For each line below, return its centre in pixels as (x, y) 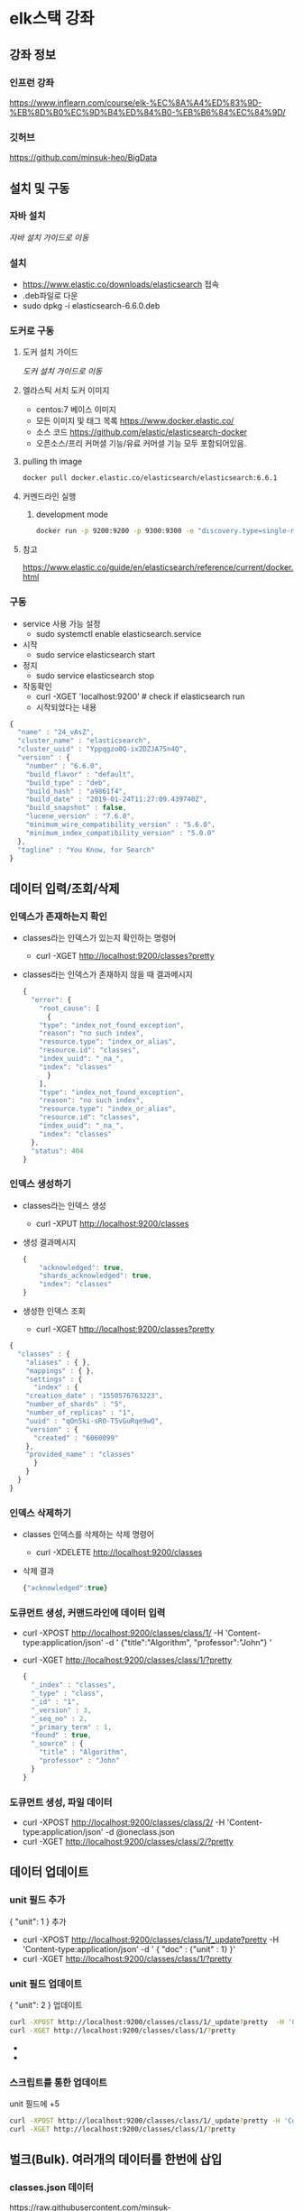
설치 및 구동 (40, 188)
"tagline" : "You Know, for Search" (86, 850)
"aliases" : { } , (58, 1362)
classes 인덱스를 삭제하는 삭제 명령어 (88, 1534)
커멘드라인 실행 (49, 496)
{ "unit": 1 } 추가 (38, 1921)
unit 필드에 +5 (35, 2104)
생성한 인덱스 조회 (54, 1311)
